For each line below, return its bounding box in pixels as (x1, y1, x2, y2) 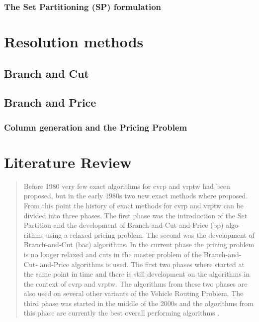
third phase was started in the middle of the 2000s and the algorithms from (23, 298, 254, 308)
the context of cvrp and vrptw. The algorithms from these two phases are (23, 278, 248, 289)
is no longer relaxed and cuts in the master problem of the (23, 249, 202, 259)
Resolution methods (4, 31, 144, 52)
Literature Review (4, 152, 132, 172)
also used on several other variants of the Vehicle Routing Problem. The (23, 288, 244, 299)
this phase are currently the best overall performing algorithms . (23, 308, 220, 318)
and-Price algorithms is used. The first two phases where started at (40, 259, 245, 269)
